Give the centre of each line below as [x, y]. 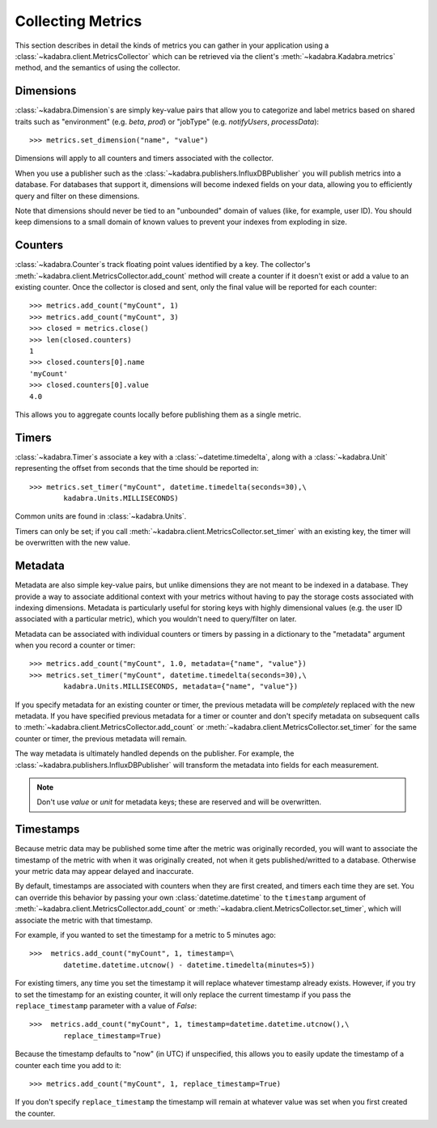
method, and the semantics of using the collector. [98, 68]
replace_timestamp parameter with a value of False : [106, 1005]
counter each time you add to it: [68, 1065]
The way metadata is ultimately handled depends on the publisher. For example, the [155, 753]
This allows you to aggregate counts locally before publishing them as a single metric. [158, 414]
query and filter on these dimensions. [77, 196]
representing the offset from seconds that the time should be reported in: [137, 469]
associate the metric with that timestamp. [84, 920]
